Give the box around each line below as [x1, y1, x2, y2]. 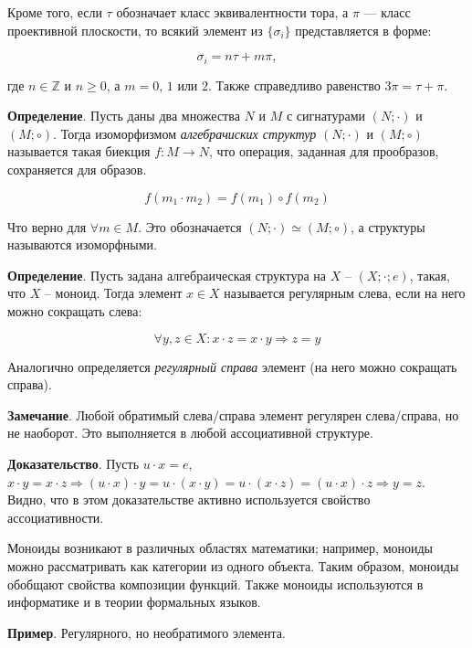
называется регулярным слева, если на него [224, 283, 466, 303]
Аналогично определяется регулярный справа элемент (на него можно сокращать [7, 356, 457, 376]
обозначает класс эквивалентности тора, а [116, 3, 349, 21]
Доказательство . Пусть [7, 453, 140, 473]
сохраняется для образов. [7, 160, 147, 179]
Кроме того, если [7, 3, 102, 21]
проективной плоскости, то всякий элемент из [7, 20, 263, 39]
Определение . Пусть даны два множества [7, 106, 240, 125]
